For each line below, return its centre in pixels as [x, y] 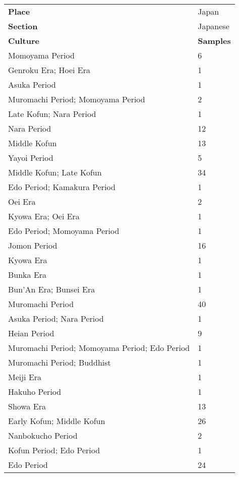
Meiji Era [25, 377]
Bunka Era [27, 275]
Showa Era [27, 406]
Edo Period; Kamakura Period [62, 187]
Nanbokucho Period [43, 435]
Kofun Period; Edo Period [54, 450]
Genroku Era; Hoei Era [49, 70]
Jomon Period [33, 245]
